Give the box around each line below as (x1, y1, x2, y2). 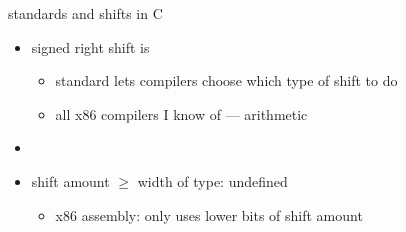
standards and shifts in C (8, 3, 163, 23)
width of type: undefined (137, 170, 288, 191)
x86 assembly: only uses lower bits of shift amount (55, 204, 363, 225)
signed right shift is (31, 36, 150, 57)
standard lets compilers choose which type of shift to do (55, 70, 398, 91)
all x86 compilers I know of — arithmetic (55, 103, 308, 124)
